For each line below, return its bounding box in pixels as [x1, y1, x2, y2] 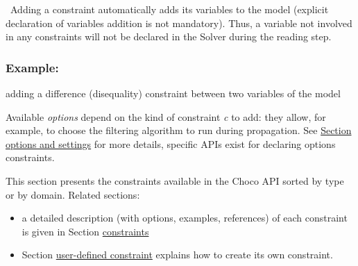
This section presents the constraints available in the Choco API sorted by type [6, 173, 344, 188]
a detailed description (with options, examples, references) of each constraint [22, 210, 348, 225]
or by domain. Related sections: [6, 187, 140, 201]
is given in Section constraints [22, 224, 149, 238]
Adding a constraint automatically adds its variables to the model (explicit [10, 2, 329, 16]
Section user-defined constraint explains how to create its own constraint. [22, 247, 333, 262]
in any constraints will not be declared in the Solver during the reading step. [6, 29, 332, 44]
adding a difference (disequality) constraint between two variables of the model [6, 86, 341, 100]
